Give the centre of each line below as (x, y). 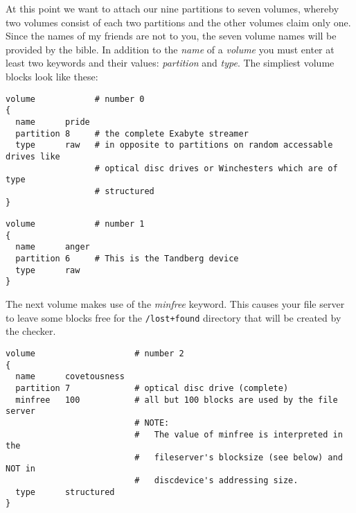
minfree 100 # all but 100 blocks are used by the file (177, 400)
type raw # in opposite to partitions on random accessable (174, 145)
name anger (53, 247)
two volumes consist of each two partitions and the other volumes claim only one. (178, 22)
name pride (53, 122)
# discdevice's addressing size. (216, 481)
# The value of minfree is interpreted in (239, 434)
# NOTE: (152, 423)
